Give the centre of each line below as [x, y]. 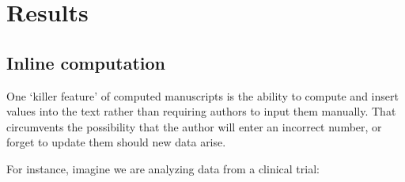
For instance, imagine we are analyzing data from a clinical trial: [163, 168]
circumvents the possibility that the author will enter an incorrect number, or [194, 126]
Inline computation [86, 62]
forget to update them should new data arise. [116, 142]
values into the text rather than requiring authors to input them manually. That [201, 111]
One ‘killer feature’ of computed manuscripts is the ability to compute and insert [202, 95]
